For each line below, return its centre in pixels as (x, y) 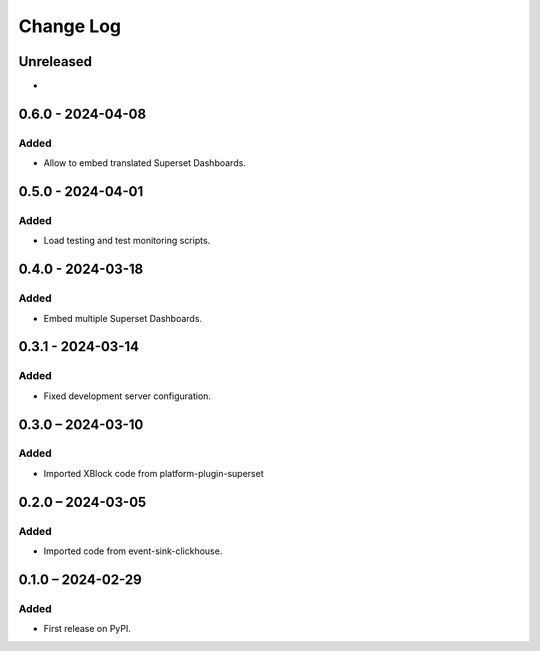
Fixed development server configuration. (127, 396)
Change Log (70, 26)
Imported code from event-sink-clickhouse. (133, 551)
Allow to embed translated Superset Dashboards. (145, 163)
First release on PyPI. (87, 629)
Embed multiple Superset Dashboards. (123, 318)
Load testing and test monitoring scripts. (127, 241)
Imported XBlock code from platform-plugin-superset (153, 473)
